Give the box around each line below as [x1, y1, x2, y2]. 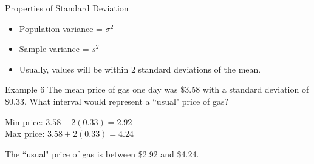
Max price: [5, 127, 45, 140]
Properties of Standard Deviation [5, 2, 129, 14]
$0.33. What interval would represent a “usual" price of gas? [5, 94, 229, 107]
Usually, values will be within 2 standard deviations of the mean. [19, 62, 261, 75]
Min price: [5, 115, 43, 128]
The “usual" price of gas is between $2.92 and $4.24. [5, 147, 199, 160]
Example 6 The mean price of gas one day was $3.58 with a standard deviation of [5, 83, 309, 96]
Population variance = [19, 22, 103, 34]
